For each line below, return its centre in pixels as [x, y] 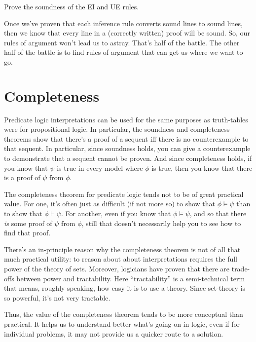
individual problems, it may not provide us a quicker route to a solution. [114, 333]
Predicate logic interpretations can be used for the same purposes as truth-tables [126, 119]
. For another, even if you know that [116, 213]
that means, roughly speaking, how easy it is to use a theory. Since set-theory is [125, 288]
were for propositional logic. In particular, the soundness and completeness [117, 129]
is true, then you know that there [202, 168]
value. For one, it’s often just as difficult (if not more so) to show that [110, 204]
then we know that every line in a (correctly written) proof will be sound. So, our [127, 33]
